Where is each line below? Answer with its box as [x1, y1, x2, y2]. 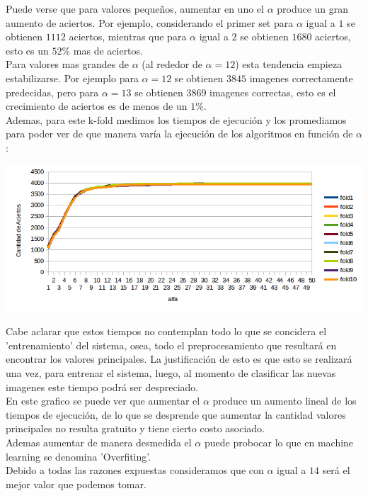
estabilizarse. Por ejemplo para [6, 70, 139, 85]
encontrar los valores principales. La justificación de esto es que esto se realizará [6, 351, 352, 366]
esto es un [6, 43, 49, 57]
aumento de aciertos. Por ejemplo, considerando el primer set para [6, 15, 294, 30]
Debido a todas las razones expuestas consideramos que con [6, 463, 264, 478]
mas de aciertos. [73, 43, 143, 57]
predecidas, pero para [6, 84, 99, 99]
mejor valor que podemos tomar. [6, 476, 146, 491]
